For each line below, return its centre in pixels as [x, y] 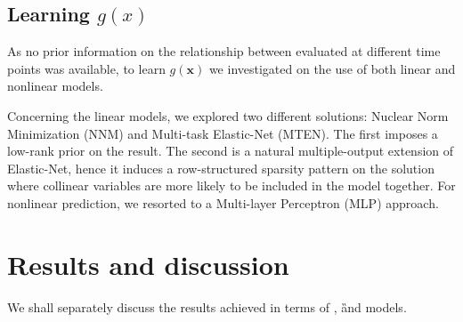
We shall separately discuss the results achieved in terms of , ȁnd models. [207, 306]
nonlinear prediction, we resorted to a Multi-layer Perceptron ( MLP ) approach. [223, 202]
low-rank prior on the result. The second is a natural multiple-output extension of [231, 151]
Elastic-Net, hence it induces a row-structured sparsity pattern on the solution [221, 168]
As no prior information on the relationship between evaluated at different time [224, 51]
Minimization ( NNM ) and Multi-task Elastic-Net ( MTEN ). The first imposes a [223, 133]
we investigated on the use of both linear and [332, 68]
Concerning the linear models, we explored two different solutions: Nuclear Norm [228, 115]
